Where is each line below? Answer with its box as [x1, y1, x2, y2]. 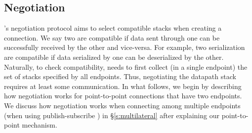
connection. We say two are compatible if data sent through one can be [4, 32, 220, 43]
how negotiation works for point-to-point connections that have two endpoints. [4, 90, 242, 101]
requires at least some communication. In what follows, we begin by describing [4, 81, 242, 91]
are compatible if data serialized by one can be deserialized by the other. [4, 51, 224, 62]
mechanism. [22, 120, 57, 130]
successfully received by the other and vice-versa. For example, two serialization [4, 42, 245, 52]
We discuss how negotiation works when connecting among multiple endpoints [4, 100, 241, 110]
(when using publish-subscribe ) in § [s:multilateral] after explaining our [4, 110, 219, 120]
